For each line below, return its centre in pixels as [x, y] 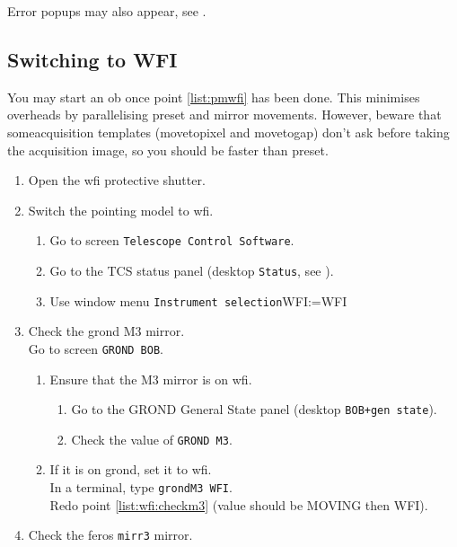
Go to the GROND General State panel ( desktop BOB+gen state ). [254, 409]
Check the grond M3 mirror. [106, 331]
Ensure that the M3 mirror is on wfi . [151, 379]
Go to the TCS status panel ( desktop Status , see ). [192, 271]
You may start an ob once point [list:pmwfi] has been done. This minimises [214, 97]
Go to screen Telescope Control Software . [172, 240]
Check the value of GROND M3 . [152, 439]
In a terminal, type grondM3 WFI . [141, 487]
